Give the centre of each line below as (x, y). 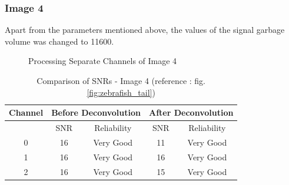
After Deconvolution (191, 112)
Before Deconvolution (96, 112)
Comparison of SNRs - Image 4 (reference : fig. (121, 80)
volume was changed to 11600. (59, 41)
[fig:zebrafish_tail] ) (121, 92)
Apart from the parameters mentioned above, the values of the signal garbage (145, 30)
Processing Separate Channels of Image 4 (103, 61)
